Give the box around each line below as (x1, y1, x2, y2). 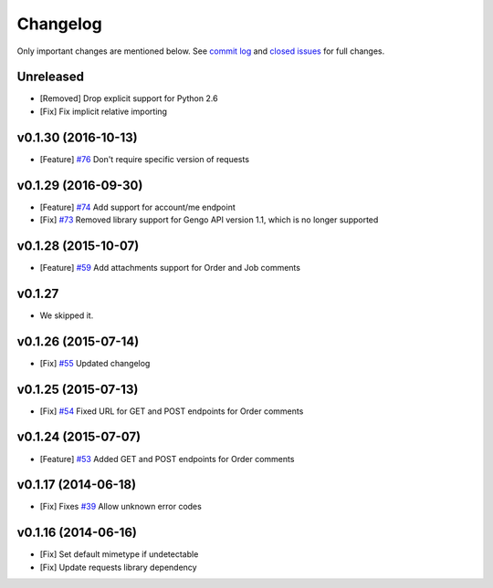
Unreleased (16, 69, 85, 85)
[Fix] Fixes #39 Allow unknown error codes (39, 501, 203, 512)
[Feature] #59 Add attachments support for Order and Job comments (39, 262, 301, 273)
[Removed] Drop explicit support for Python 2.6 (39, 93, 218, 104)
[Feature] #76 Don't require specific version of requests (39, 153, 250, 164)
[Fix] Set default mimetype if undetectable (39, 549, 199, 560)
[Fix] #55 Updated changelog (39, 357, 151, 368)
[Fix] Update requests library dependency (39, 562, 197, 573)
